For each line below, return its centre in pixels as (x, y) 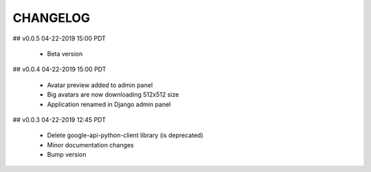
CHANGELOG (52, 18)
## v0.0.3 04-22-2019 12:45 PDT (59, 119)
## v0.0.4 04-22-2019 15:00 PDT (59, 69)
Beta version (65, 53)
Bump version (67, 155)
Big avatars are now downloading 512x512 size (113, 95)
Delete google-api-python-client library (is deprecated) (125, 135)
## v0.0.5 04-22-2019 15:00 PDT (59, 38)
